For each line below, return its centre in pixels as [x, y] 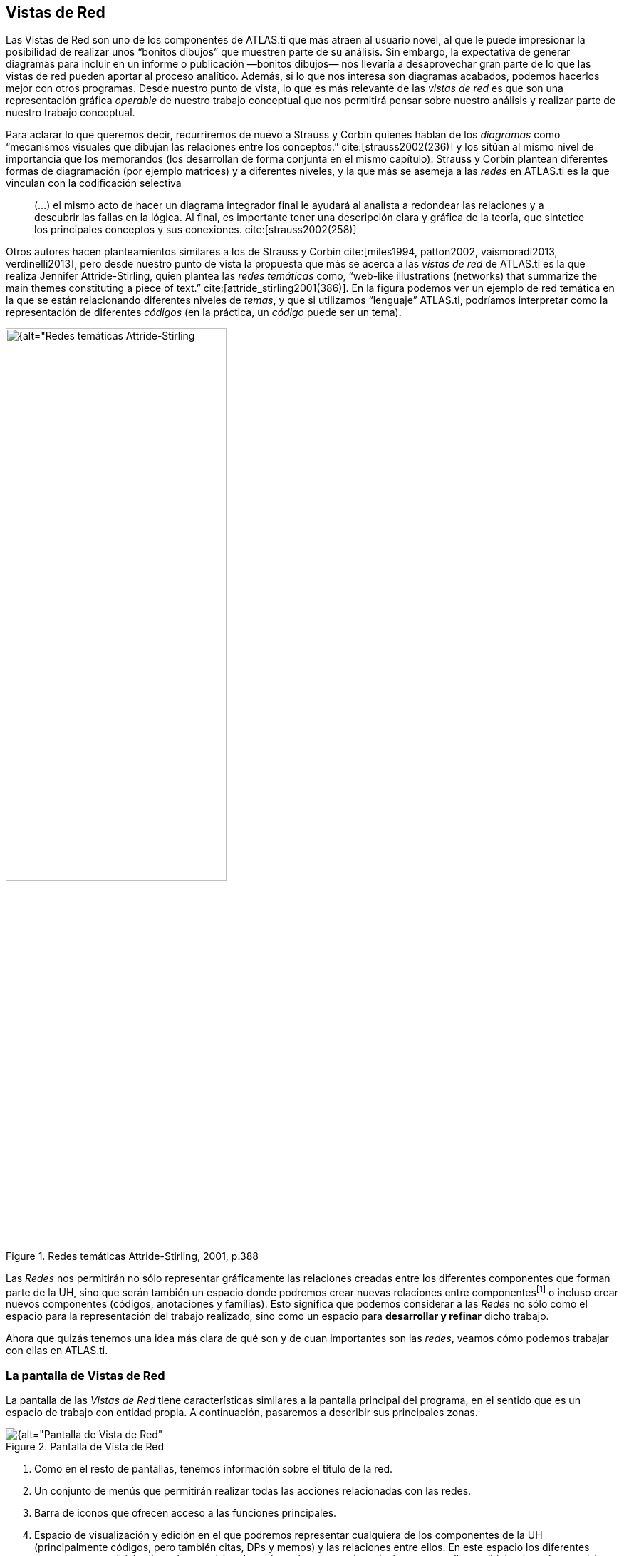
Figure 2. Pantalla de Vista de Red [85, 1447]
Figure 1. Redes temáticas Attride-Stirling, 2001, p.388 [132, 1256]
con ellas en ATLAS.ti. [57, 1351]
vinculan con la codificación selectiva [94, 183]
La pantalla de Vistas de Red [85, 1375]
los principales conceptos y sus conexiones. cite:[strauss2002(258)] [196, 230]
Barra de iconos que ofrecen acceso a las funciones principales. [186, 1513]
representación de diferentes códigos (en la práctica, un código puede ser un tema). [204, 312]
